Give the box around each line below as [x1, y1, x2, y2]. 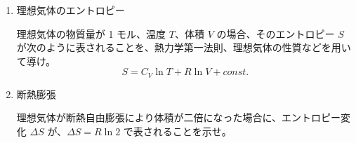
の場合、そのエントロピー [216, 26, 335, 41]
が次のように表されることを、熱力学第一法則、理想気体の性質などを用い [16, 40, 351, 55]
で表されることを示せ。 [123, 124, 232, 139]
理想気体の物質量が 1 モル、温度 [16, 26, 166, 41]
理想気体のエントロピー [16, 3, 125, 17]
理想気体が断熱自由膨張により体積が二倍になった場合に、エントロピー [16, 110, 341, 125]
